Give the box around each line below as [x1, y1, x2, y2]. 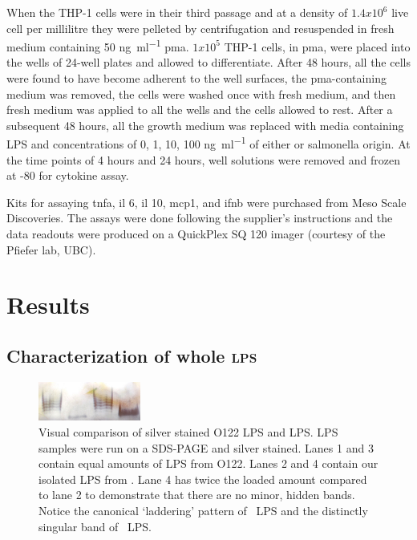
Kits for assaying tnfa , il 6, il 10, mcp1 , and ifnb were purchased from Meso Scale [6, 193, 407, 210]
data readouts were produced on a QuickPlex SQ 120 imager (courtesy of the [6, 225, 386, 242]
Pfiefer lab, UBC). [6, 241, 96, 258]
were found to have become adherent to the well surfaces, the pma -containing [6, 70, 387, 87]
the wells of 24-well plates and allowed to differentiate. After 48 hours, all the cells [6, 54, 411, 71]
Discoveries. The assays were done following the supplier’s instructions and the [6, 209, 393, 226]
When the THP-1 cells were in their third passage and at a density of [6, 4, 348, 20]
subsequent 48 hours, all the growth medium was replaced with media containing [6, 116, 404, 133]
